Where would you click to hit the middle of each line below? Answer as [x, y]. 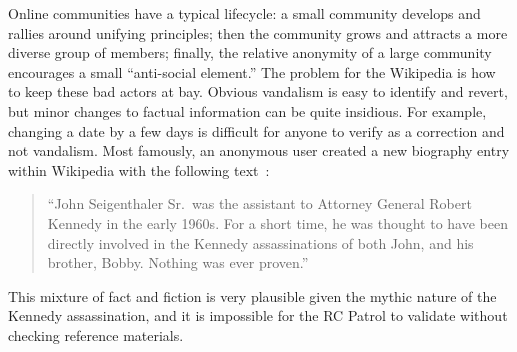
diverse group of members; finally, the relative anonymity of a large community [250, 52]
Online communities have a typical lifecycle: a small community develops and [244, 13]
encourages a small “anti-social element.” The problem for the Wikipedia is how [252, 71]
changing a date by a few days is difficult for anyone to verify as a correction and [256, 130]
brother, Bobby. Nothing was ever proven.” [178, 262]
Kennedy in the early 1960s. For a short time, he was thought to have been [277, 222]
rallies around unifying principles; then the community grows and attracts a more [258, 32]
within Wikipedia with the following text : [139, 169]
